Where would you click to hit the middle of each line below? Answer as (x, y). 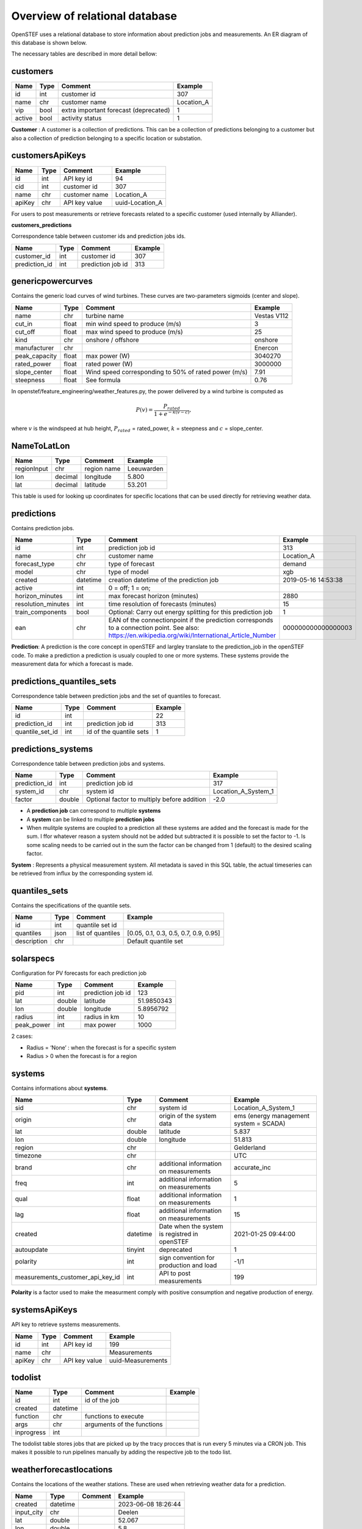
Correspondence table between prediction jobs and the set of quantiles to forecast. (116, 696)
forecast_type (35, 564)
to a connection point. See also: (154, 628)
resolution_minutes (42, 604)
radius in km (102, 1017)
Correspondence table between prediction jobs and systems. (88, 763)
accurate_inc (252, 1168)
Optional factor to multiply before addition (146, 799)
